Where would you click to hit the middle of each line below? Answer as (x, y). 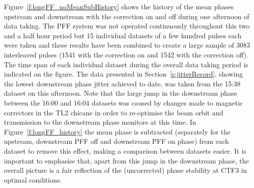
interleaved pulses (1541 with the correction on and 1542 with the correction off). (126, 54)
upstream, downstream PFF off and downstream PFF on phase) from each (116, 141)
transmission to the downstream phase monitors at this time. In (100, 122)
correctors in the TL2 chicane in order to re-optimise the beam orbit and (114, 112)
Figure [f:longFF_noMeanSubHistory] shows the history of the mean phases (119, 6)
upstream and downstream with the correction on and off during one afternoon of (127, 16)
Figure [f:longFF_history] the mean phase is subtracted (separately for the (117, 131)
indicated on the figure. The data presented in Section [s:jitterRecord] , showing (124, 74)
